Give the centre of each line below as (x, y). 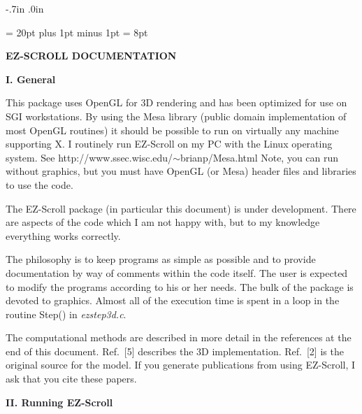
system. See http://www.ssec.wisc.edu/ (89, 157)
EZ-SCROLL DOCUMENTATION (91, 56)
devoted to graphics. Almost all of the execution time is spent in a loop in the (173, 300)
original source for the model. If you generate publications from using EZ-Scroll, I (181, 365)
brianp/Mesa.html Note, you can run (259, 157)
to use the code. (39, 184)
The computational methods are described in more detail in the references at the (179, 337)
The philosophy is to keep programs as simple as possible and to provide (161, 259)
